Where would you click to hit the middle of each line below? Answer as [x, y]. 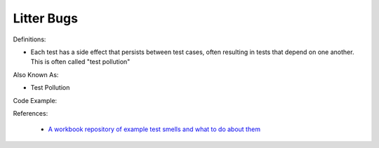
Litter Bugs [46, 18]
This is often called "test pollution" [80, 62]
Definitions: [29, 39]
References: [31, 113]
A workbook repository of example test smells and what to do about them [154, 129]
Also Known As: [36, 74]
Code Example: [35, 100]
